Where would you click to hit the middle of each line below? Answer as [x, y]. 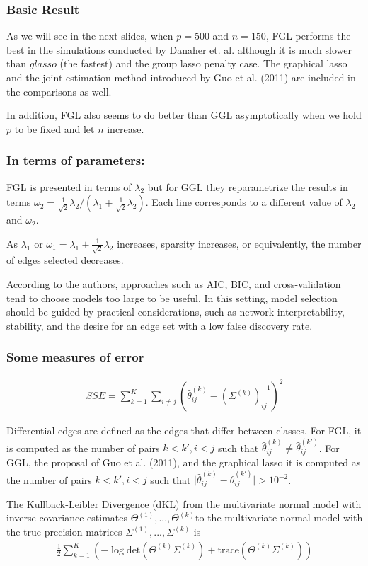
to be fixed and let [54, 128]
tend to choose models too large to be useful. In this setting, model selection [172, 298]
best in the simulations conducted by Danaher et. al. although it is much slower [179, 49]
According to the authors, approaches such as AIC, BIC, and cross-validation [174, 284]
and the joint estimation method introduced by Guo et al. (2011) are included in [181, 77]
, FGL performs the [308, 36]
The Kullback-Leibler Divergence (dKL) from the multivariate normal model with [184, 503]
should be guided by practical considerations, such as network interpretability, [176, 312]
